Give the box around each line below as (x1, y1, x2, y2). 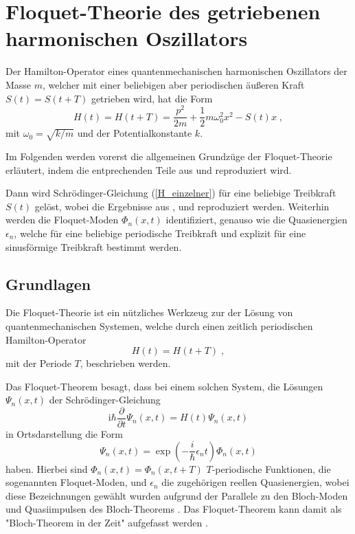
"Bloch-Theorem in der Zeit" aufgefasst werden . (5, 515, 208, 529)
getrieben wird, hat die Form (91, 91, 213, 105)
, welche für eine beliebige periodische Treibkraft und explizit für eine (14, 225, 306, 240)
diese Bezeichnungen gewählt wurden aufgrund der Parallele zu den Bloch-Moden (5, 488, 348, 502)
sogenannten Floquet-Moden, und (5, 475, 147, 489)
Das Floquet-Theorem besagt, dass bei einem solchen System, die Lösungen (5, 379, 323, 393)
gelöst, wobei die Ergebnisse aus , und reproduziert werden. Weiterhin (34, 199, 330, 213)
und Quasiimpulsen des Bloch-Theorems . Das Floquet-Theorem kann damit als (5, 502, 342, 516)
